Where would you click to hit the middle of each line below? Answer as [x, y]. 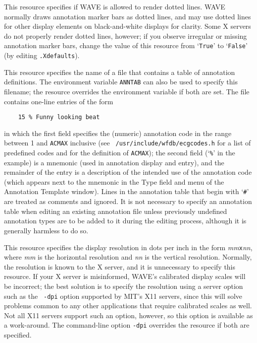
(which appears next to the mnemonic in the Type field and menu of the [114, 181]
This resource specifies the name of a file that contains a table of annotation [120, 72]
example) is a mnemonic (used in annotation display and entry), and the [114, 162]
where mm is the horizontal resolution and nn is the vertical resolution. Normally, [128, 257]
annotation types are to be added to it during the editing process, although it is [125, 221]
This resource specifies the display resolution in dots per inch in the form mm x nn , [128, 247]
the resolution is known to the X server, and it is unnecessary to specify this [120, 266]
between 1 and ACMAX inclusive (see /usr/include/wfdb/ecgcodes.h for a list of [128, 143]
